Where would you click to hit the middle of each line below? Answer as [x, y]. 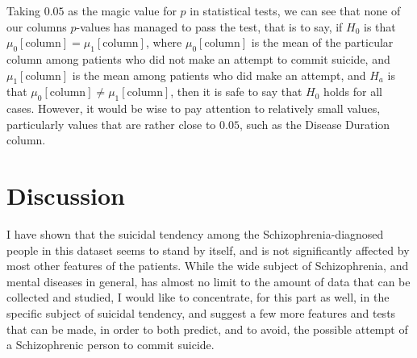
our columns [37, 26]
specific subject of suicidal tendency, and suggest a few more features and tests [201, 313]
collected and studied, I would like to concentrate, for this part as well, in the [198, 297]
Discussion [66, 196]
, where [164, 42]
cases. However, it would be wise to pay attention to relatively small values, [194, 108]
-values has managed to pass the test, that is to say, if [209, 26]
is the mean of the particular [322, 42]
